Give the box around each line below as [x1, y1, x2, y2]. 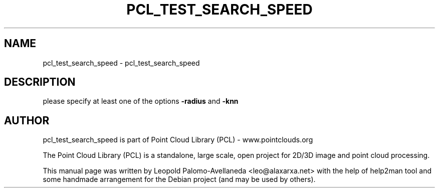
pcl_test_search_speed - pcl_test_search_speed [43, 58, 200, 67]
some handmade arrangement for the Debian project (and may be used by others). [43, 175, 316, 184]
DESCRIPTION [4, 76, 76, 89]
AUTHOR [4, 114, 50, 127]
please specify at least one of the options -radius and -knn [43, 97, 239, 106]
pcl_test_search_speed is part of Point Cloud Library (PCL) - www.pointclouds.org [43, 135, 313, 144]
